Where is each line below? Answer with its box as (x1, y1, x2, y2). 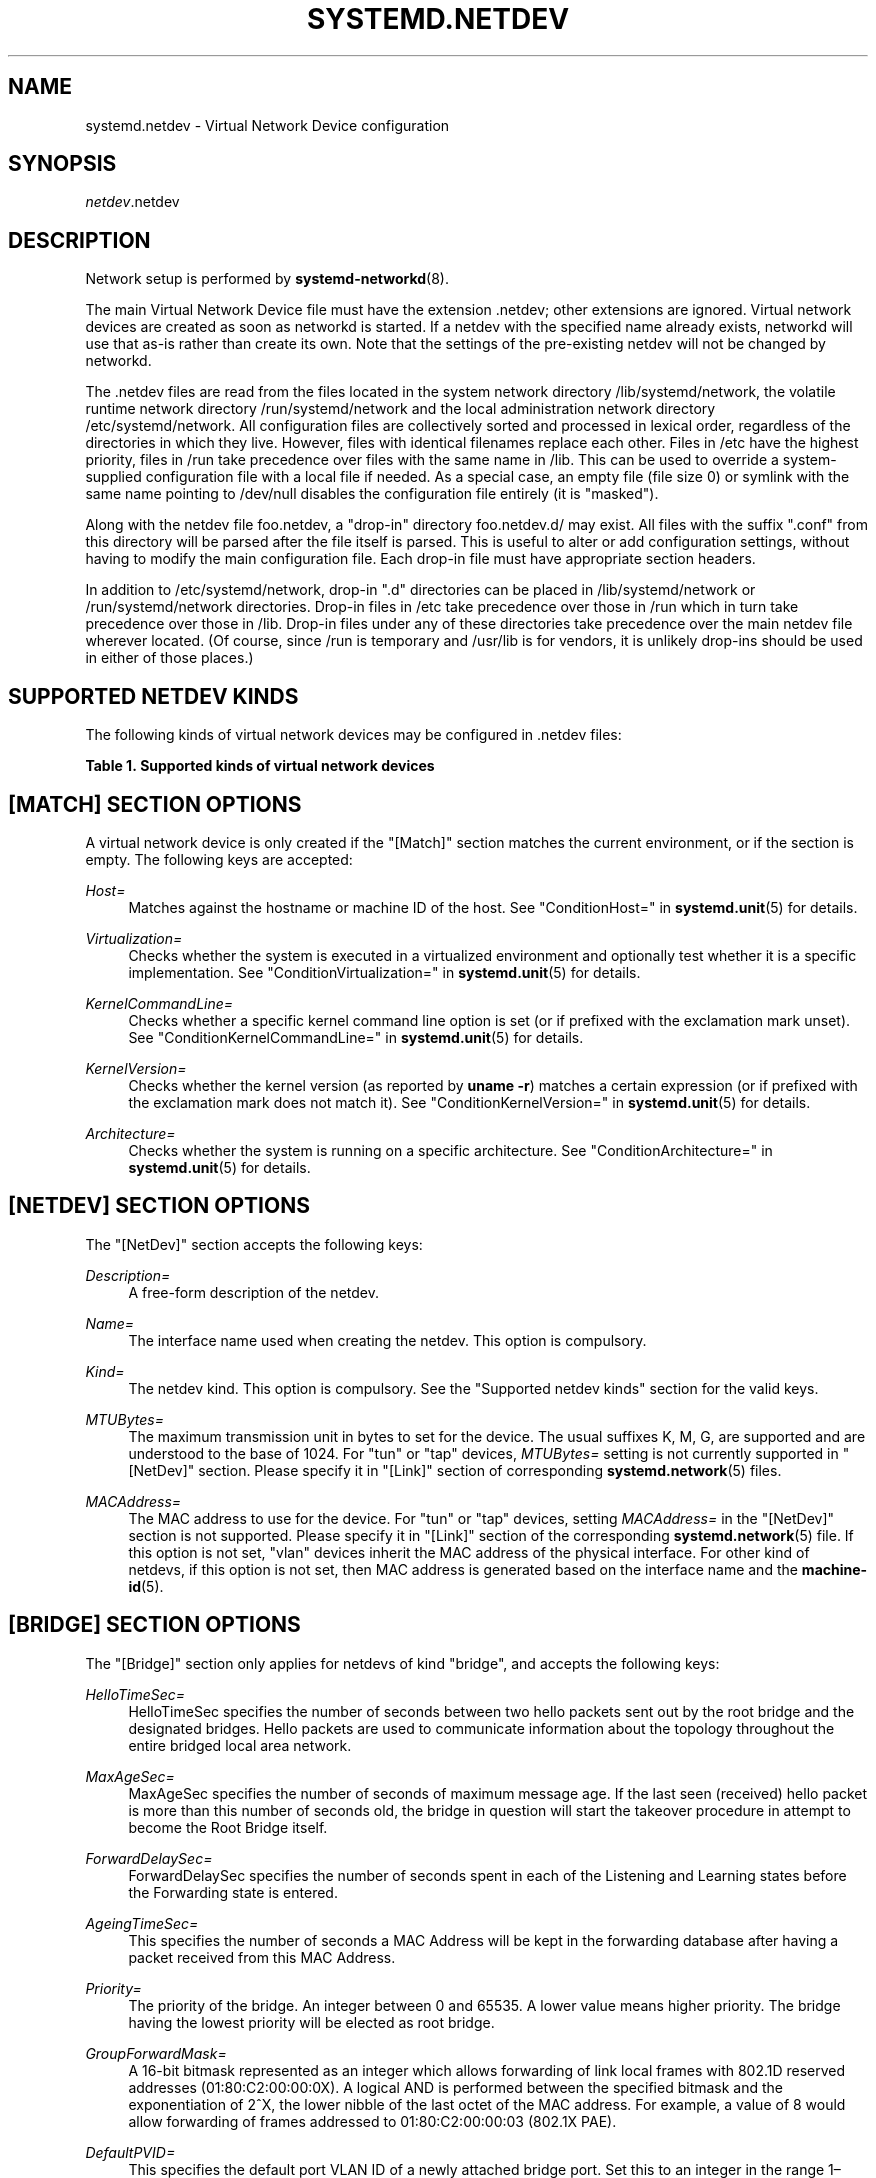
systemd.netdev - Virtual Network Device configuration (85, 116, 450, 134)
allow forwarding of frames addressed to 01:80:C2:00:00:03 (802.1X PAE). (128, 2112, 617, 2130)
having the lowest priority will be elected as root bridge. (128, 2013, 495, 2031)
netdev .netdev (85, 193, 180, 211)
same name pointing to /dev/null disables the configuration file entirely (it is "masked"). (85, 485, 659, 503)
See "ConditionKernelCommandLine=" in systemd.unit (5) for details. (128, 1028, 584, 1046)
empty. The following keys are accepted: (85, 850, 353, 868)
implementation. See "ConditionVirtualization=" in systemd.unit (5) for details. (128, 963, 641, 981)
